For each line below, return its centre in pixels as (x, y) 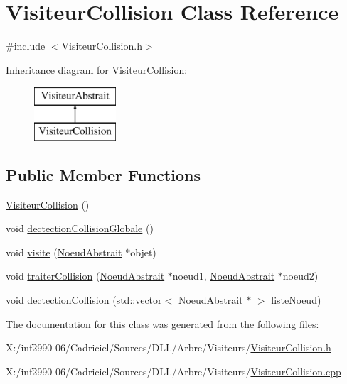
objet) (143, 252)
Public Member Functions (103, 174)
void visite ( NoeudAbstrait (64, 252)
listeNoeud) (296, 300)
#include (26, 46)
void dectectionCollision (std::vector (84, 300)
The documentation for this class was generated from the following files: (162, 323)
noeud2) (300, 276)
